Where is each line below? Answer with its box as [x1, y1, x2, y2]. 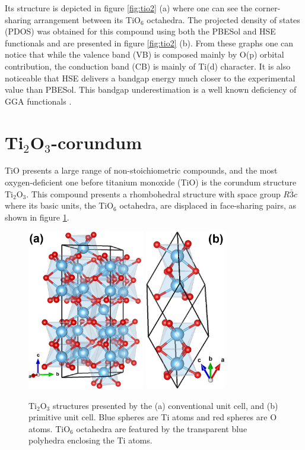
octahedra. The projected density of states [147, 13, 300, 26]
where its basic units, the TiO [5, 199, 114, 212]
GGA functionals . [5, 95, 72, 107]
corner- [255, 2, 281, 14]
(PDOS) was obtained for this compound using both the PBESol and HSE [5, 25, 276, 37]
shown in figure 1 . [5, 210, 69, 223]
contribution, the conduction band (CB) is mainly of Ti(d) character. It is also [5, 59, 291, 72]
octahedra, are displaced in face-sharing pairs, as [119, 199, 296, 212]
